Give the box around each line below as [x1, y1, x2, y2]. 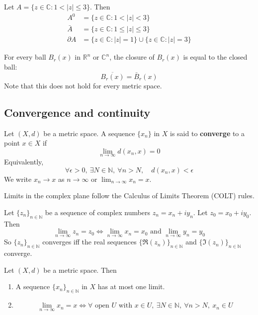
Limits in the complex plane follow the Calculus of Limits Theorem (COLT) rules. [4, 190, 255, 201]
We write [4, 173, 32, 184]
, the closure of [109, 52, 155, 62]
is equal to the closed [183, 52, 248, 62]
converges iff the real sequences [42, 236, 137, 247]
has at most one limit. [97, 281, 165, 292]
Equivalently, [4, 157, 44, 167]
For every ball [4, 52, 46, 62]
